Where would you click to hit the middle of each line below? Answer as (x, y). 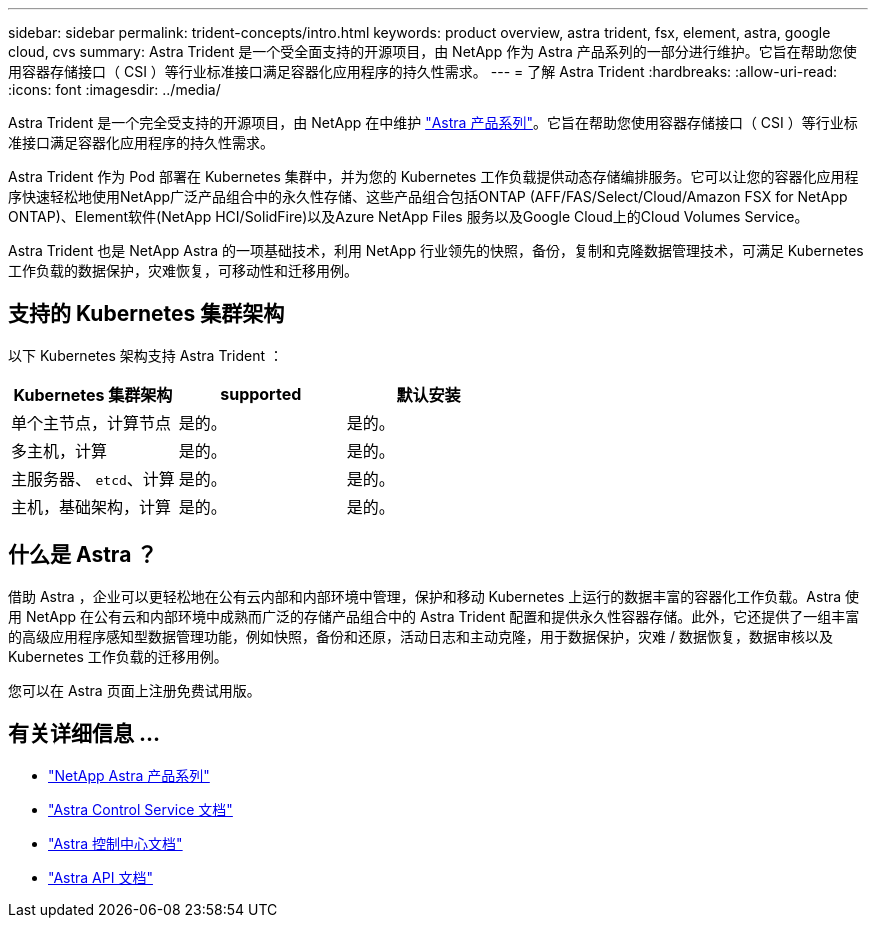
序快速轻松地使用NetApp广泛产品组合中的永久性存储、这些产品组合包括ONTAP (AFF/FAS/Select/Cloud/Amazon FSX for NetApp (428, 196)
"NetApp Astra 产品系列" (129, 775)
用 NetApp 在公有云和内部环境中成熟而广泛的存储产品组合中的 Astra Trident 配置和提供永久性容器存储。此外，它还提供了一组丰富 (434, 616)
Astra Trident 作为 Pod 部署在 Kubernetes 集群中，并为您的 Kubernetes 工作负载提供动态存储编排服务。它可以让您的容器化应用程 (433, 176)
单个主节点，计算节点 (91, 422)
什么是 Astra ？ (83, 555)
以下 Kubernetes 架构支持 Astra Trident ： (145, 355)
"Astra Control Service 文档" (140, 809)
